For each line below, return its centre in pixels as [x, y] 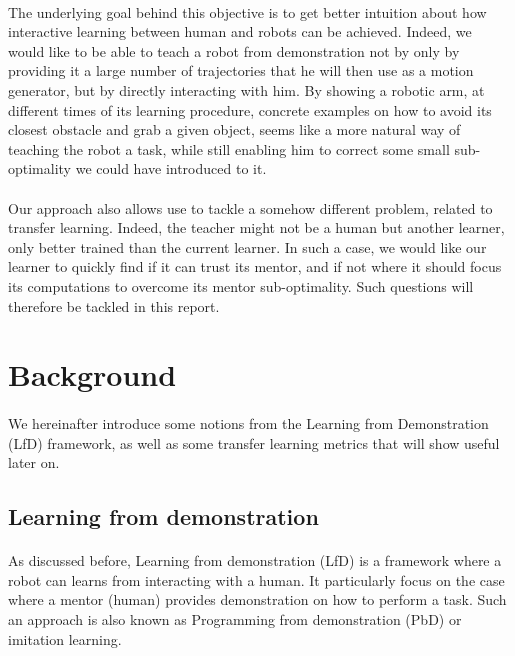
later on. [34, 462]
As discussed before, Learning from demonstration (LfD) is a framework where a [255, 560]
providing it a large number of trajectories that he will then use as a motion [241, 70]
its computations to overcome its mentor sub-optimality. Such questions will [241, 285]
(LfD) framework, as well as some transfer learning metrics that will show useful [254, 442]
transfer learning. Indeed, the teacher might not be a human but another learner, [256, 227]
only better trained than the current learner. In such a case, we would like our [247, 246]
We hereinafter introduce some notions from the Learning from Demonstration [248, 423]
